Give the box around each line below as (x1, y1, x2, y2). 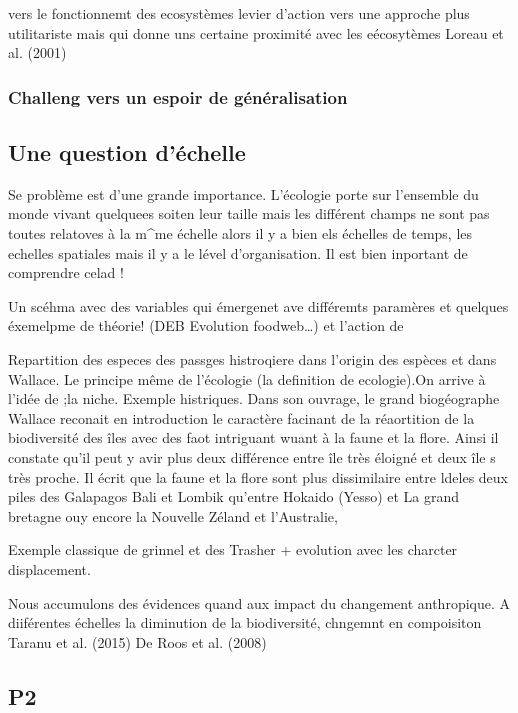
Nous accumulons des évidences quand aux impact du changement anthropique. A (8, 592, 511, 613)
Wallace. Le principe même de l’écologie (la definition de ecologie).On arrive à (8, 368, 486, 389)
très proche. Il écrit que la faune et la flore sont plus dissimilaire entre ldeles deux (8, 466, 508, 487)
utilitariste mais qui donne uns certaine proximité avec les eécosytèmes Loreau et (8, 22, 504, 43)
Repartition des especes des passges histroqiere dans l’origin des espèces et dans (8, 348, 497, 369)
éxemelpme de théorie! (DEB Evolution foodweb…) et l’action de (8, 315, 404, 336)
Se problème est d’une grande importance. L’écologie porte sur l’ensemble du (8, 183, 479, 204)
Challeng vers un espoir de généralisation (8, 84, 348, 109)
